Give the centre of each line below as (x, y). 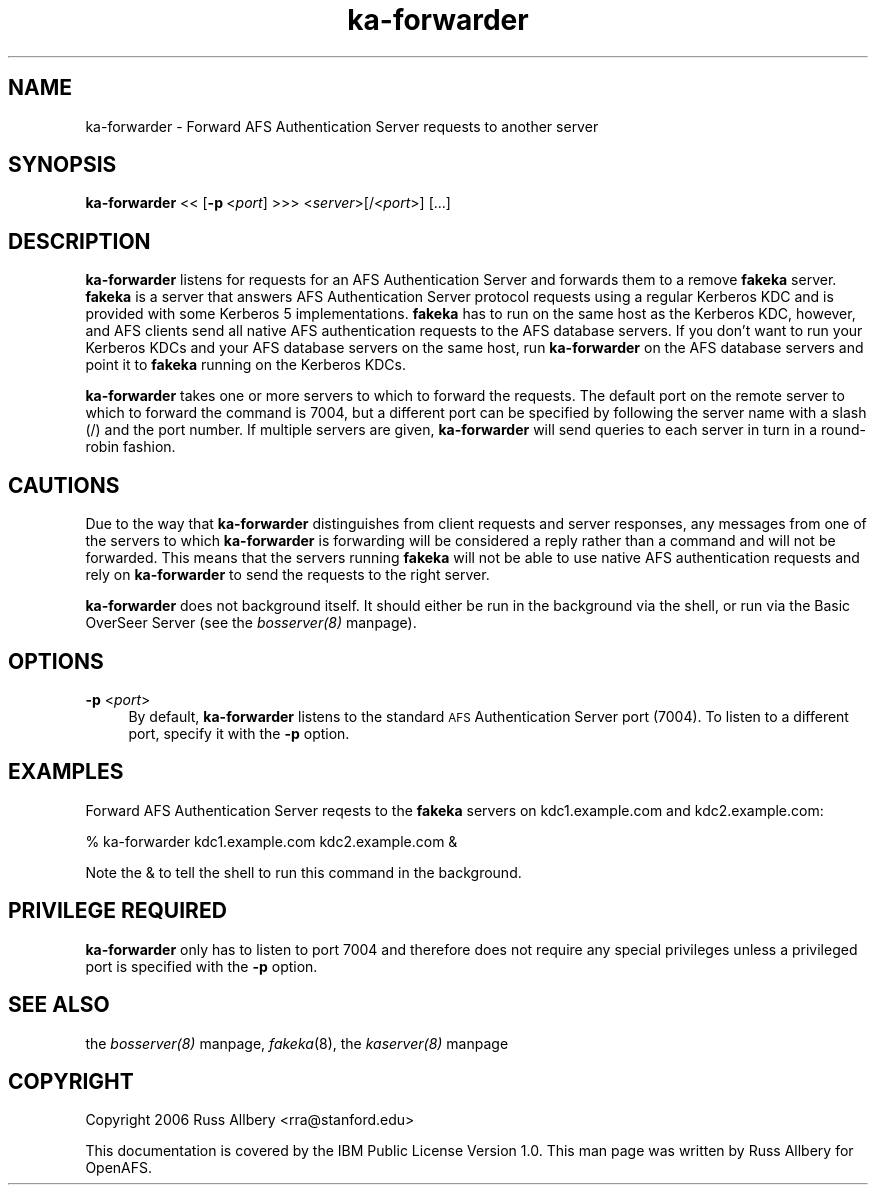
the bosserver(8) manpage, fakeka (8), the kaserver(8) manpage (297, 1043)
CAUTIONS (64, 485)
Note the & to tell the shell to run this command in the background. (303, 872)
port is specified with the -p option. (201, 966)
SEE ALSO (59, 1005)
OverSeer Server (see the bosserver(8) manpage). (251, 623)
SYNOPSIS (62, 165)
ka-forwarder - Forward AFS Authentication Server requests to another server (342, 126)
